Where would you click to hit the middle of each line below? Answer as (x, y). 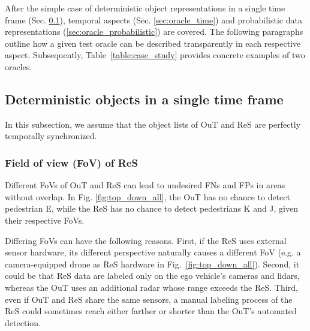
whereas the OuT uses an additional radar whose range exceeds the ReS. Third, (151, 287)
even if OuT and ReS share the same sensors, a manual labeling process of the (149, 299)
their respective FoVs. (45, 220)
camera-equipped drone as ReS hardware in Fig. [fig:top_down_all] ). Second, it (152, 264)
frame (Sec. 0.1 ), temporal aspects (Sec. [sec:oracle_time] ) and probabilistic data (154, 19)
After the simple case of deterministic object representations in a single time (145, 8)
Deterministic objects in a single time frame (144, 99)
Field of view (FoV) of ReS (72, 162)
